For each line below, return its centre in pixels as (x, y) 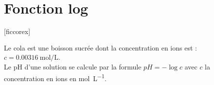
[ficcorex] (17, 31)
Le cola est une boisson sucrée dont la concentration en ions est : (100, 47)
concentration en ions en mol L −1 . (55, 77)
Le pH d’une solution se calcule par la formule (73, 66)
